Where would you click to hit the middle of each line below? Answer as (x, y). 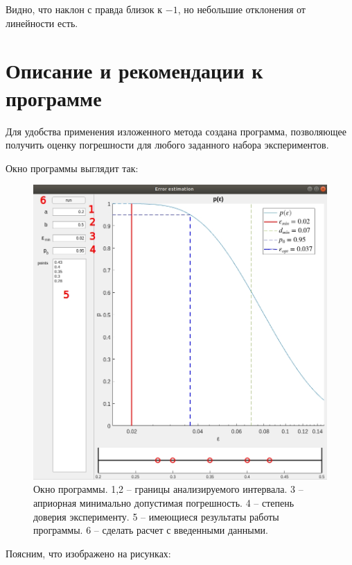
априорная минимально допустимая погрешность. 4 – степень (164, 502)
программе (54, 98)
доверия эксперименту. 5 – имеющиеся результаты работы (156, 516)
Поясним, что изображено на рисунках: (88, 553)
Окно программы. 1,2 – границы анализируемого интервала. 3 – (168, 489)
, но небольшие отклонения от (241, 9)
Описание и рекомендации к (134, 70)
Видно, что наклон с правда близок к (84, 9)
